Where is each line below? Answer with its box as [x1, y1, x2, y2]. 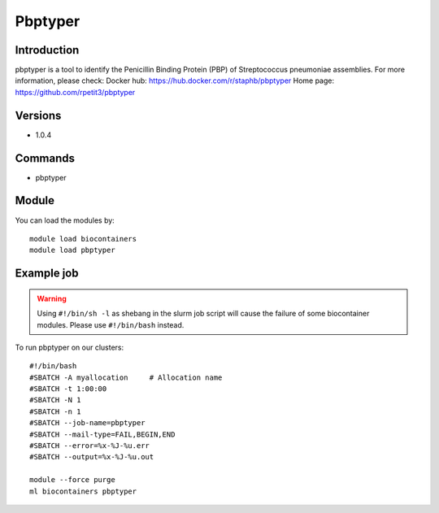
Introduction [15, 43, 80, 57]
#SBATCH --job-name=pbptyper [29, 419, 146, 428]
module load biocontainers [29, 234, 137, 243]
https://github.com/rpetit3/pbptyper [15, 87, 136, 97]
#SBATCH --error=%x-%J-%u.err [29, 441, 150, 450]
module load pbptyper [29, 246, 115, 255]
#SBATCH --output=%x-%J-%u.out [29, 452, 154, 462]
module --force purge [29, 476, 115, 485]
